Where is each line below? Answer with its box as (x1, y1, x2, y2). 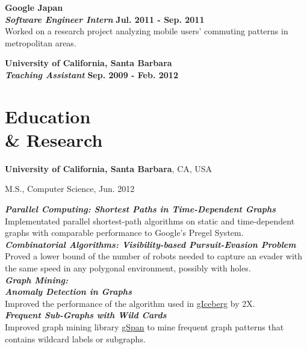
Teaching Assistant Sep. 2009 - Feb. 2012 (5, 68, 178, 81)
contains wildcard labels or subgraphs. (5, 332, 146, 345)
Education (5, 103, 91, 128)
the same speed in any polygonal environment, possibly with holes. (5, 262, 251, 274)
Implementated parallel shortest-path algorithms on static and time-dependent (5, 214, 295, 227)
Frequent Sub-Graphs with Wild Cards (5, 309, 167, 321)
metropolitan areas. (5, 36, 76, 49)
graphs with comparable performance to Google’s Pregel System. (5, 226, 244, 239)
